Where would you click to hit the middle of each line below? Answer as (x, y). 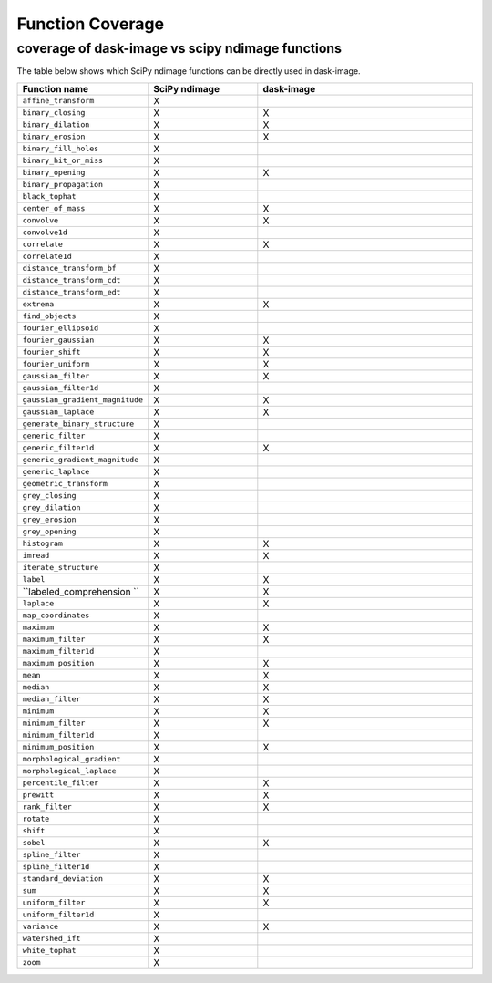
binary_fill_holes (61, 149)
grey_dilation (51, 507)
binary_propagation (63, 185)
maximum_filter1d (58, 652)
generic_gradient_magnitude (81, 460)
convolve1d (45, 233)
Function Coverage (90, 24)
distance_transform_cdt (72, 280)
